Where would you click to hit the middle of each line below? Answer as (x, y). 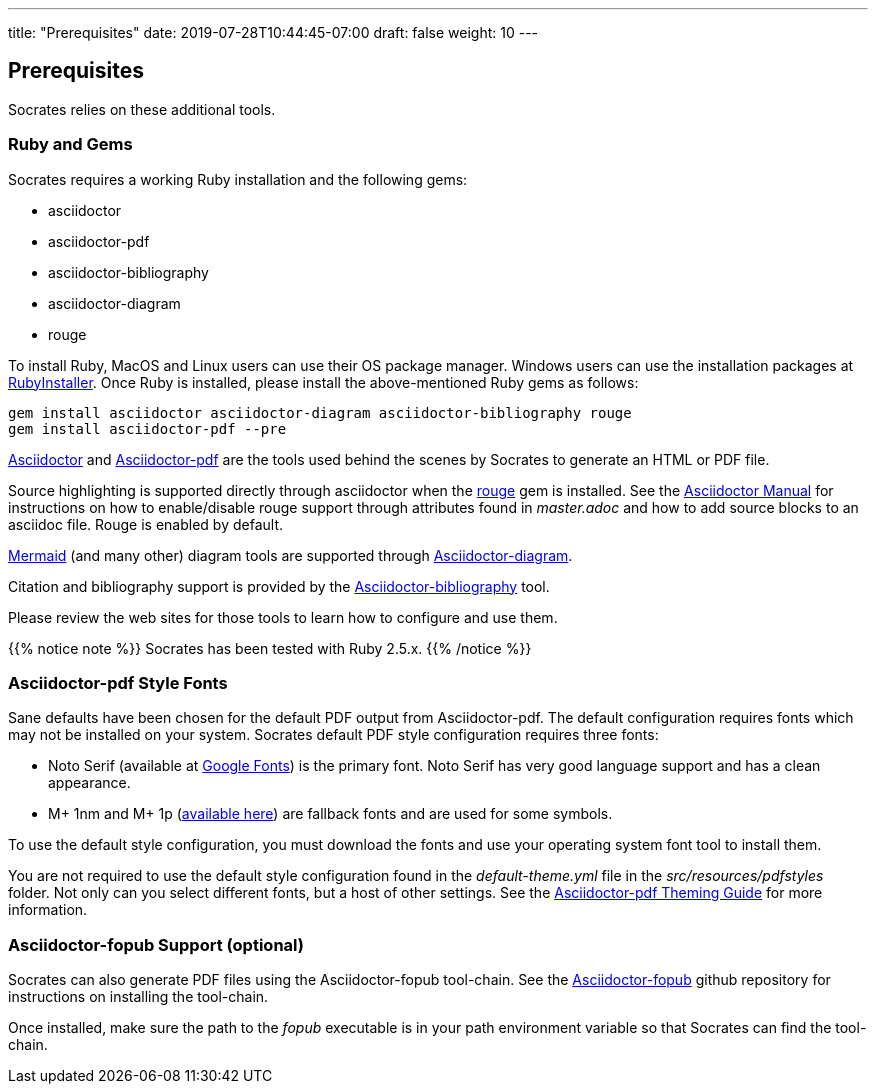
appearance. (89, 783)
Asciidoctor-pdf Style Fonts (118, 682)
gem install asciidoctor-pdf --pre (147, 428)
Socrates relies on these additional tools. (142, 109)
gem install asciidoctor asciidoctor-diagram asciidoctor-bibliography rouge (320, 412)
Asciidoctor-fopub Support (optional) (156, 944)
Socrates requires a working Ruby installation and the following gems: (238, 179)
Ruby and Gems (70, 144)
